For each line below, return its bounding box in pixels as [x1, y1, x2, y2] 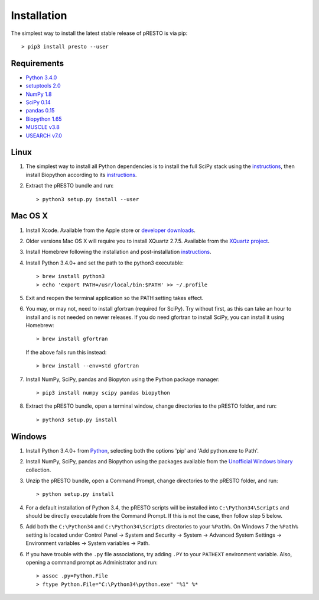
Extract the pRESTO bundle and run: [25, 182, 114, 189]
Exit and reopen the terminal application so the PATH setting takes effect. [25, 294, 204, 301]
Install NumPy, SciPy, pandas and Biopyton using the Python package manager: [25, 376, 220, 383]
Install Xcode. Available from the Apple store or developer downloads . [25, 227, 196, 234]
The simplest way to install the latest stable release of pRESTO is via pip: [11, 30, 188, 37]
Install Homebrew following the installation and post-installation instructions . [25, 249, 212, 256]
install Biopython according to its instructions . [25, 171, 137, 178]
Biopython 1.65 [25, 115, 62, 122]
